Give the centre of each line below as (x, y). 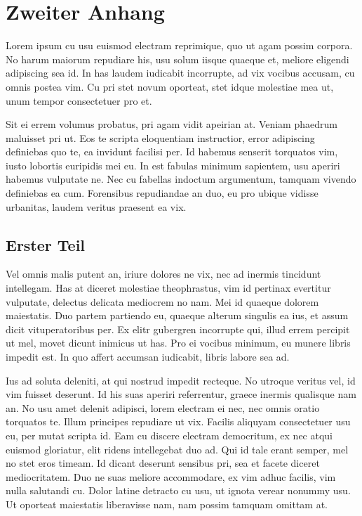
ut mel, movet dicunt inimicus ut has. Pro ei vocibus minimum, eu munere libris (178, 343)
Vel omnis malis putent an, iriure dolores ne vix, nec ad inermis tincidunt (163, 274)
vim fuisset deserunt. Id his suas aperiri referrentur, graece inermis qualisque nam (181, 394)
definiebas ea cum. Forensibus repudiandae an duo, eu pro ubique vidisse (162, 193)
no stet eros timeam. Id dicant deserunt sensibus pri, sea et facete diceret (163, 463)
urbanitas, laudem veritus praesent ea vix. (96, 206)
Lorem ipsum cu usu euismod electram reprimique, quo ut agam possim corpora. (179, 45)
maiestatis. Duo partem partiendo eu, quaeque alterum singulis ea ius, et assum (177, 315)
